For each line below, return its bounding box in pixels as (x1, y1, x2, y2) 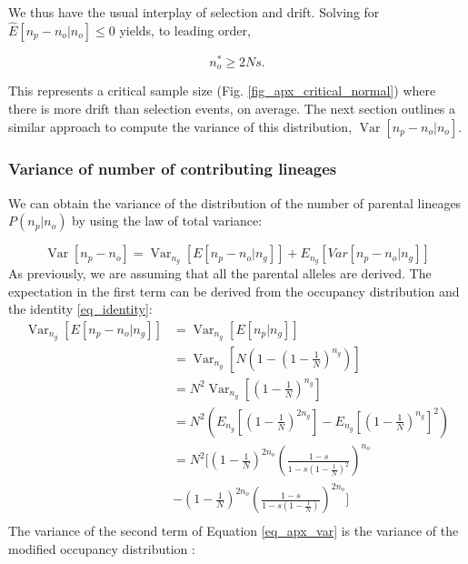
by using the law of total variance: (72, 211, 263, 230)
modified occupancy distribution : (8, 539, 195, 558)
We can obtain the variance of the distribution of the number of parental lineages (8, 193, 462, 212)
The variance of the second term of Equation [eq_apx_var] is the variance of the (8, 521, 459, 540)
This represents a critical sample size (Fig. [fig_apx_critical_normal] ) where (8, 81, 436, 100)
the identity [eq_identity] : (8, 299, 153, 318)
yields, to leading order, (119, 20, 251, 39)
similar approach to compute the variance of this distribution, (8, 116, 353, 136)
